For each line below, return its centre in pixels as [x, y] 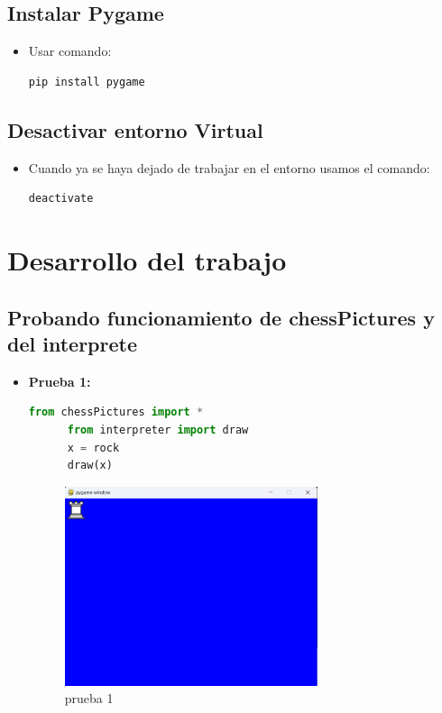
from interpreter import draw [158, 430]
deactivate [61, 199]
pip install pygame [87, 82]
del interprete [72, 343]
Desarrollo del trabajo [147, 259]
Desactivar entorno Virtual [135, 129]
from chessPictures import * [116, 412]
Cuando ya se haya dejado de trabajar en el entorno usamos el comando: [229, 167]
